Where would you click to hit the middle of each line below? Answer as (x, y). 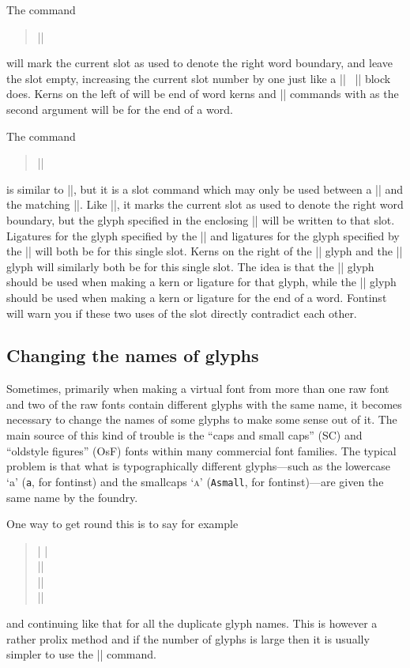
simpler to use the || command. (81, 654)
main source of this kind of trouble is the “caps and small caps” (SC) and (184, 435)
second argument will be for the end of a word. (120, 109)
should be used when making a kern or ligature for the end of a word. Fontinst (197, 297)
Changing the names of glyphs (133, 355)
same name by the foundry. (72, 497)
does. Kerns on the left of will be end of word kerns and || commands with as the (203, 94)
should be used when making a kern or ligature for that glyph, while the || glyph (201, 282)
